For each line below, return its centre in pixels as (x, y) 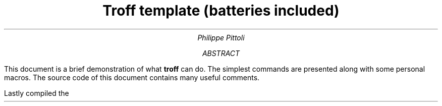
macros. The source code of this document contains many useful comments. (132, 77)
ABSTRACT (221, 53)
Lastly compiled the (37, 93)
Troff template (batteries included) (221, 11)
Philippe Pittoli (221, 37)
